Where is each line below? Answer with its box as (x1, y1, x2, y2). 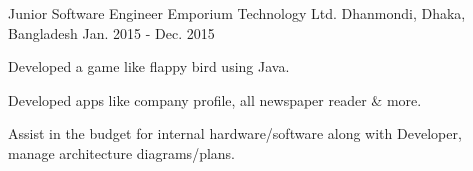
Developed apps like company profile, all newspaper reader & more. (8, 89, 422, 110)
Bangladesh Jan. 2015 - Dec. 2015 (8, 22, 215, 43)
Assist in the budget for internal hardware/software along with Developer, (8, 123, 462, 144)
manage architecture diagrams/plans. (8, 142, 235, 163)
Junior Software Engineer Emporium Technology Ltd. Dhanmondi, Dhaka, (8, 3, 466, 23)
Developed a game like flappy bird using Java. (8, 56, 290, 77)
